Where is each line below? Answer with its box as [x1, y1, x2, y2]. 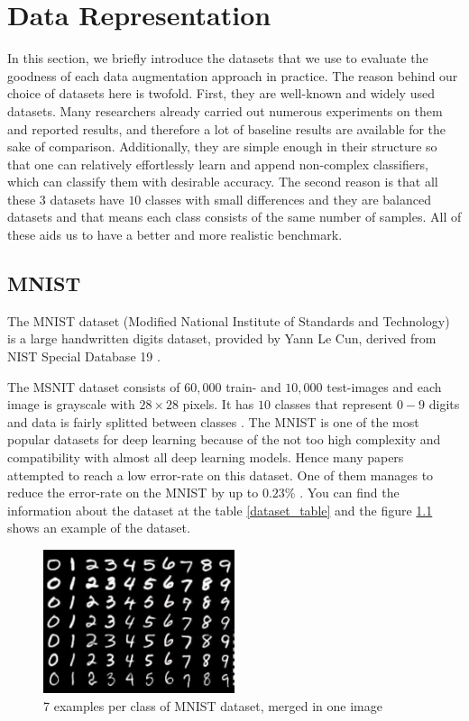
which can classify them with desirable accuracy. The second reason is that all [7, 172, 438, 191]
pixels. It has [182, 395, 254, 414]
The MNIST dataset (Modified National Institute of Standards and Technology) [7, 311, 450, 330]
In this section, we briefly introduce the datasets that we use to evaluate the [7, 49, 428, 68]
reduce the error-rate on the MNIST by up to [7, 483, 259, 502]
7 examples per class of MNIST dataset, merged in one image [43, 696, 382, 715]
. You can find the [299, 483, 400, 502]
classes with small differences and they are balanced [145, 189, 432, 208]
